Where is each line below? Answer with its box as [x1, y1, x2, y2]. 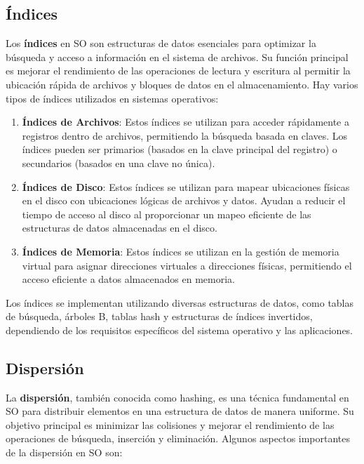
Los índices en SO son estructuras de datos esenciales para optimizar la [6, 36, 316, 51]
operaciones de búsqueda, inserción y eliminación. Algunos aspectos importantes [6, 431, 351, 446]
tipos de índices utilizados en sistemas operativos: [6, 91, 219, 105]
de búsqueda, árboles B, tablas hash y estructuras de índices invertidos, [6, 309, 313, 324]
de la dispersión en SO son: [6, 445, 123, 460]
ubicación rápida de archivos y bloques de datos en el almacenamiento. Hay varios [6, 77, 358, 91]
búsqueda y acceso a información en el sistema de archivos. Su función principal [6, 49, 349, 64]
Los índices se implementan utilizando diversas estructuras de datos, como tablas [6, 295, 354, 310]
